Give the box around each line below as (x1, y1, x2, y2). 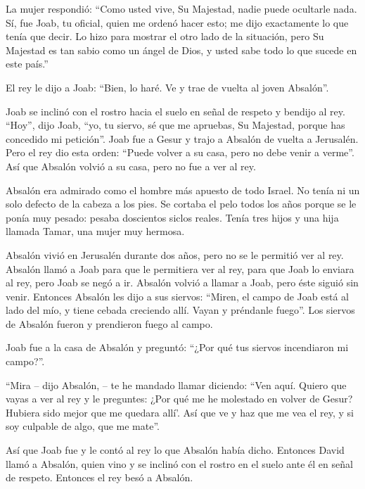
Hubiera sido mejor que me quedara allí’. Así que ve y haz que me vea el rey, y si (6, 405, 354, 419)
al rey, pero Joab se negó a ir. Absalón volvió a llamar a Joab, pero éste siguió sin (6, 275, 359, 290)
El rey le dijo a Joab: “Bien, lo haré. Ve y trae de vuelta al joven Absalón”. (6, 80, 329, 94)
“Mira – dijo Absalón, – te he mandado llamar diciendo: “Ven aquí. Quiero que (6, 377, 347, 392)
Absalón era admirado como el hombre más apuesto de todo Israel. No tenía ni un (6, 182, 360, 197)
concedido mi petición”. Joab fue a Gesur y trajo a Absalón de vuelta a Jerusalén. (6, 131, 359, 146)
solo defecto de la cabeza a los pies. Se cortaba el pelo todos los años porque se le (6, 196, 357, 211)
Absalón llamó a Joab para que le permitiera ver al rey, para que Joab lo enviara (6, 261, 354, 276)
